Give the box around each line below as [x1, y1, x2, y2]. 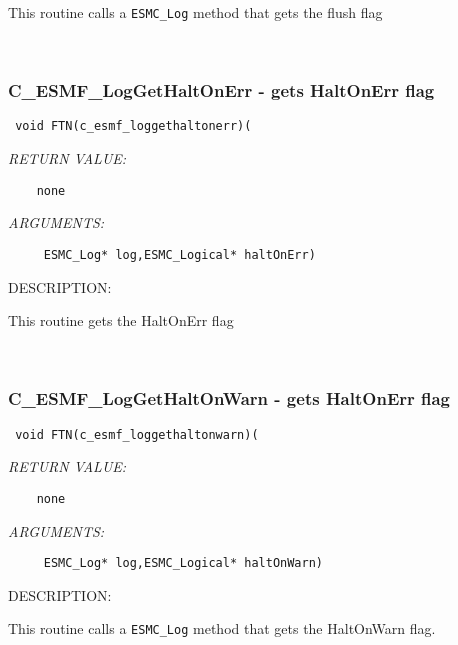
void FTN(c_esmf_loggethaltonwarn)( [15, 427, 259, 442]
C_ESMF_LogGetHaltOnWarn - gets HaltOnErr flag [8, 386, 451, 411]
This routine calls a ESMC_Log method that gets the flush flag [8, 2, 383, 22]
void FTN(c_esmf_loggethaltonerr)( [15, 119, 252, 134]
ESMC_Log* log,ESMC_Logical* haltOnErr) [43, 247, 316, 262]
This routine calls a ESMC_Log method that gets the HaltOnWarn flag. [8, 618, 436, 639]
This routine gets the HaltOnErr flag [8, 310, 234, 331]
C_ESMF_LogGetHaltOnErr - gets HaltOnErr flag [8, 78, 435, 103]
